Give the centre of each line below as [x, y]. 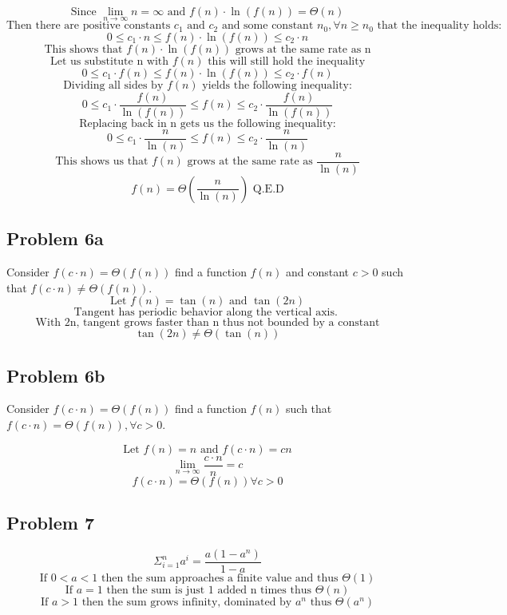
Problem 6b [56, 375]
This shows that [83, 49]
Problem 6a [55, 238]
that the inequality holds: [440, 26]
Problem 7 [50, 523]
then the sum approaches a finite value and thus [220, 578]
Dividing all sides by [113, 85]
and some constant [267, 26]
